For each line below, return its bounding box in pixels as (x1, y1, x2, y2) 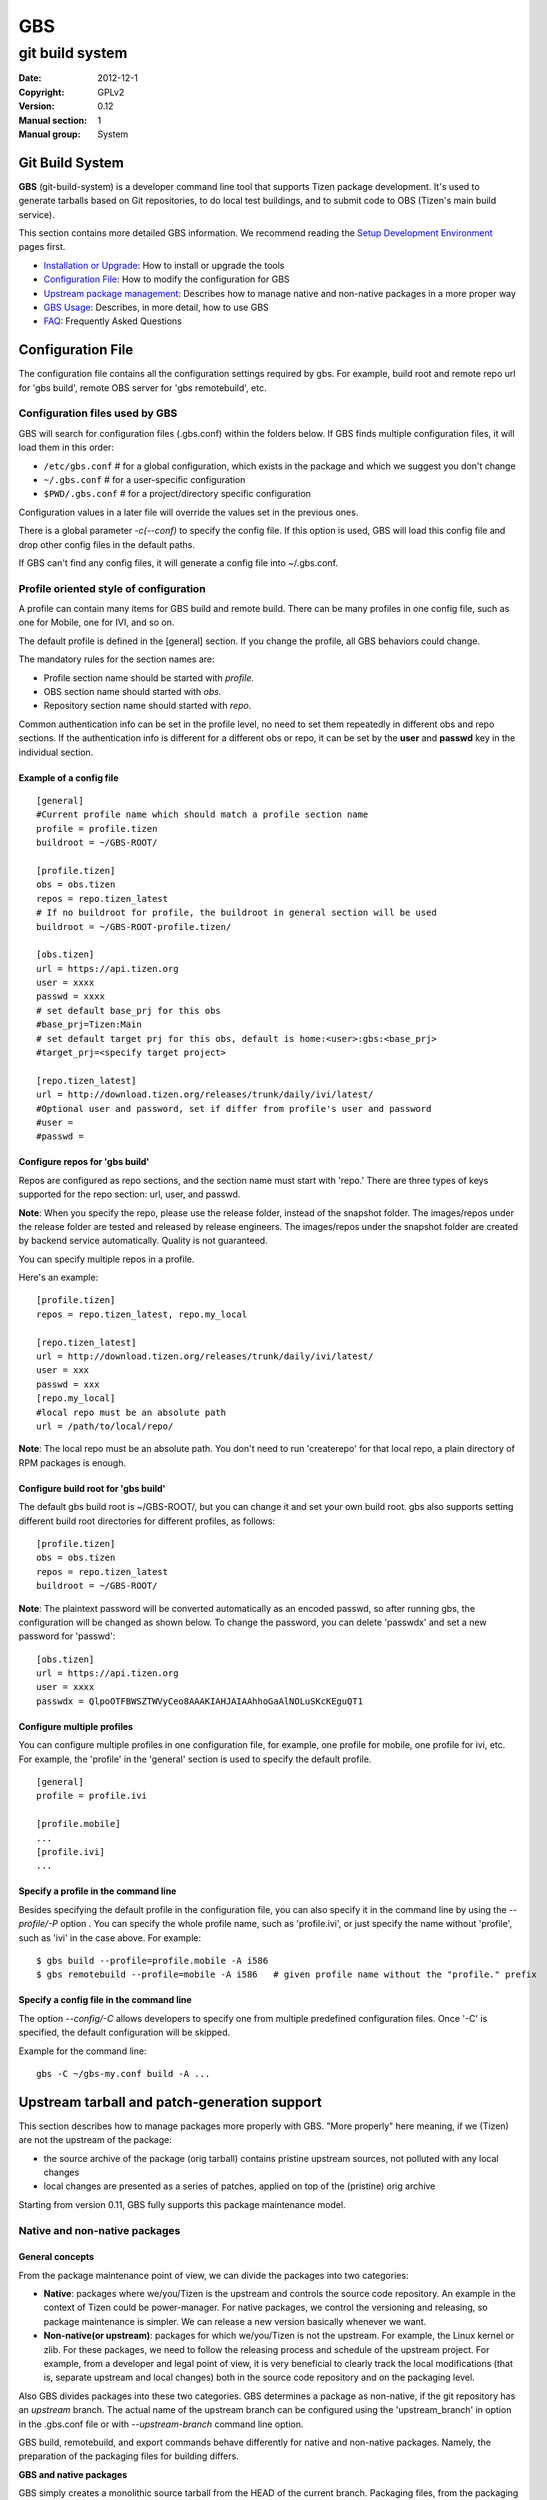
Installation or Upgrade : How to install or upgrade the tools (43, 259, 285, 271)
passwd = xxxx (36, 991, 105, 1002)
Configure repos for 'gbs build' (18, 1156, 150, 1168)
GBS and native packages (18, 2468, 128, 2480)
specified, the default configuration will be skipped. (18, 2026, 231, 2039)
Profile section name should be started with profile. (43, 671, 255, 684)
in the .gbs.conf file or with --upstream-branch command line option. (18, 2418, 304, 2430)
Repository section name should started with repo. (43, 700, 252, 712)
